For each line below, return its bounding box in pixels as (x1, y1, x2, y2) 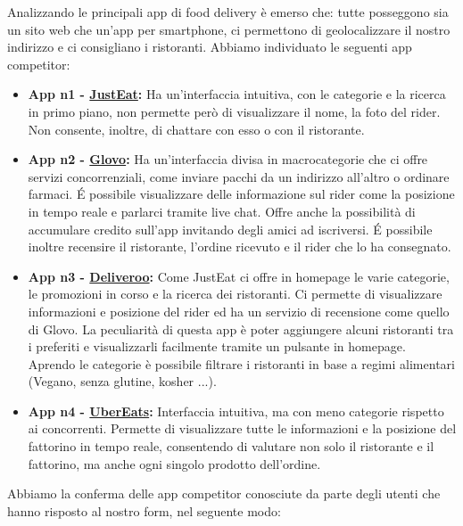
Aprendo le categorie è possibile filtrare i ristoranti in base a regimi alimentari (28, 354, 455, 373)
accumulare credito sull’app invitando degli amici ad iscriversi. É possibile (28, 219, 433, 238)
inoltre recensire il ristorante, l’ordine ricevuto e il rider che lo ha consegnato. (28, 237, 451, 256)
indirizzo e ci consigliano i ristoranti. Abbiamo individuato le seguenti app (7, 37, 412, 56)
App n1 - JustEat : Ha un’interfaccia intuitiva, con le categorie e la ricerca (28, 85, 446, 103)
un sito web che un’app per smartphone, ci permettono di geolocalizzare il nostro (7, 20, 451, 38)
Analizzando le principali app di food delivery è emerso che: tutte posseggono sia (7, 3, 449, 21)
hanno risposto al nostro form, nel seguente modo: (7, 501, 281, 520)
